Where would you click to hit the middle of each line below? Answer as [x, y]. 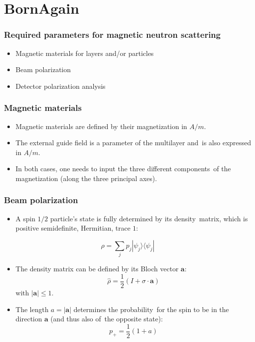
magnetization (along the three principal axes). [86, 178]
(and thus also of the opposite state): [107, 319]
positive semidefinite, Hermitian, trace [73, 228]
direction [29, 319]
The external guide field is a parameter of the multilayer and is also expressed [133, 143]
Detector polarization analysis [60, 86]
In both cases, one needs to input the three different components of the [123, 169]
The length [32, 309]
